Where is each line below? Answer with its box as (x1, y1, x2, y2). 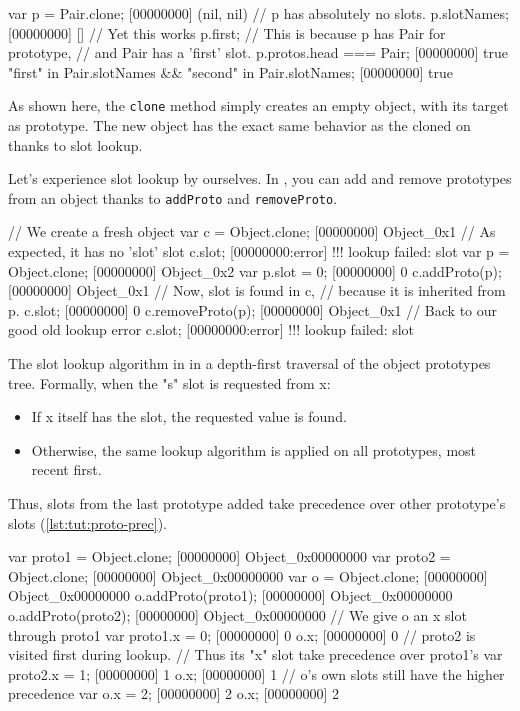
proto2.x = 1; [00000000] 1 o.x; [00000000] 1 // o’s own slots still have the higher (8, 663, 505, 684)
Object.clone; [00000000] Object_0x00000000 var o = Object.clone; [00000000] (8, 565, 488, 586)
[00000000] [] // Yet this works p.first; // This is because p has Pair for (8, 22, 446, 43)
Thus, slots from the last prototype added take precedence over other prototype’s (8, 493, 506, 513)
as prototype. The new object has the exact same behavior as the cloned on (8, 115, 471, 136)
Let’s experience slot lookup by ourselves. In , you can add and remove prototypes (8, 168, 512, 189)
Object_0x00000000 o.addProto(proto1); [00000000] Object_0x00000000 (8, 585, 453, 606)
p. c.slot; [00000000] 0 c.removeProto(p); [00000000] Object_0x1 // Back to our (8, 299, 498, 320)
